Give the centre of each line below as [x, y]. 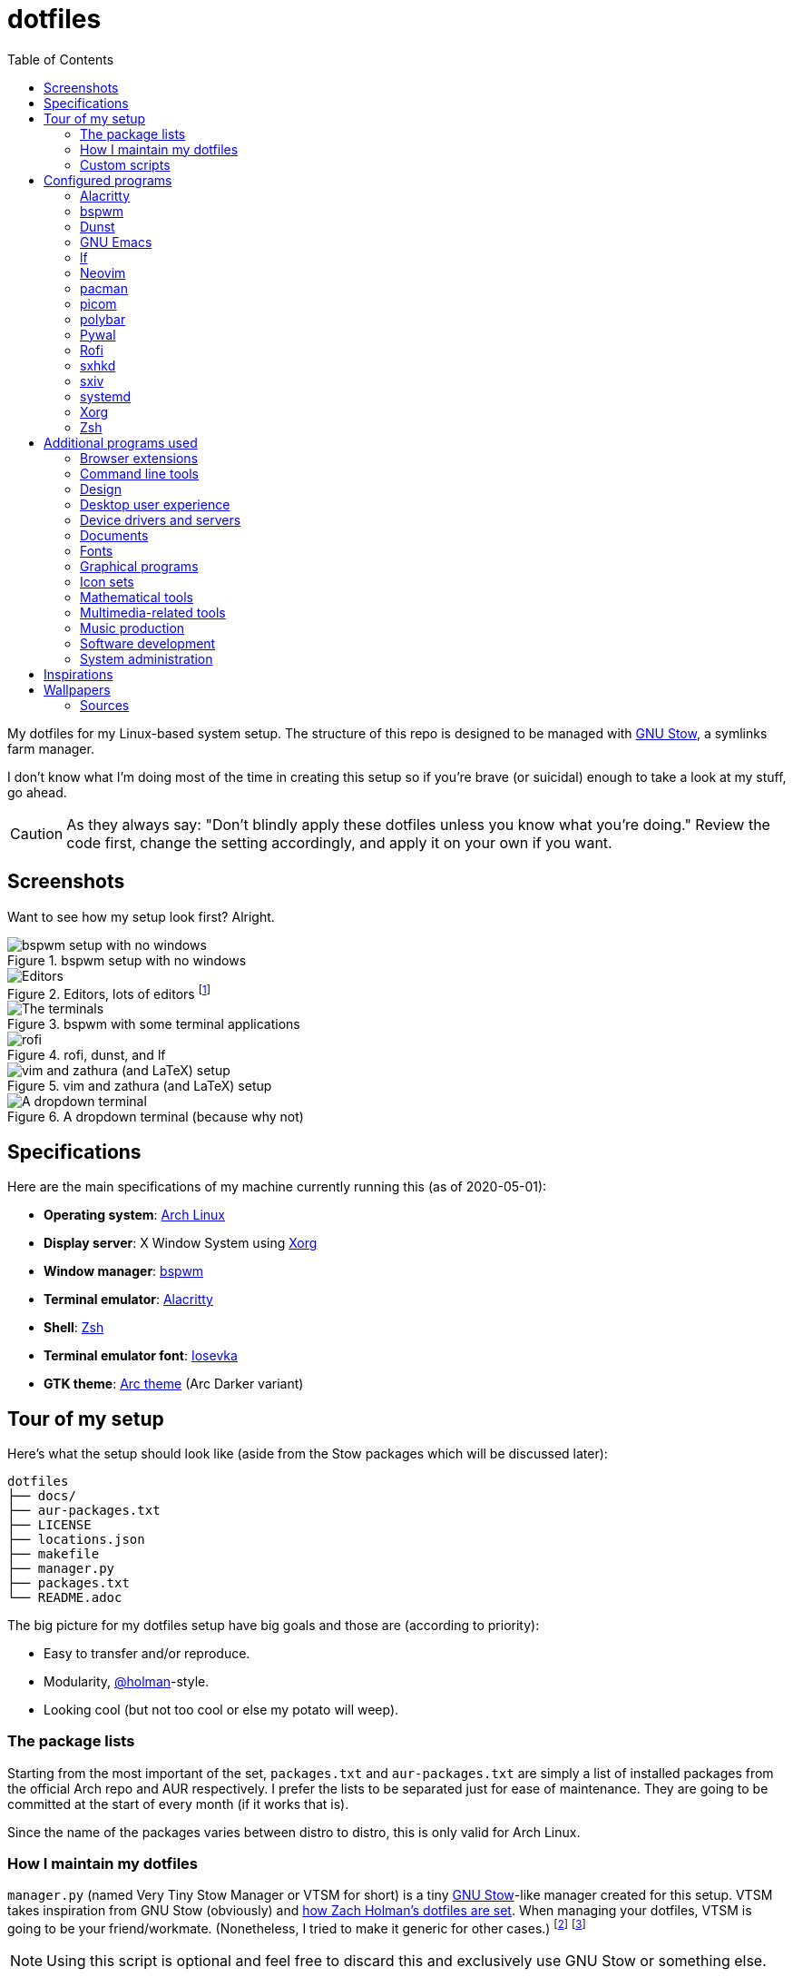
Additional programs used [121, 442]
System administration [147, 658]
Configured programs [108, 180]
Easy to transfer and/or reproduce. [147, 1653]
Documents [114, 535]
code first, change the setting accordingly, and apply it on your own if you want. [339, 842]
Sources [105, 705]
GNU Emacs [116, 242]
